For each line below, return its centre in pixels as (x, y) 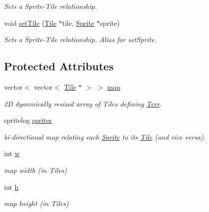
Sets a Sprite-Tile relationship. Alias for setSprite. (80, 39)
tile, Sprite (78, 23)
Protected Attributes (59, 66)
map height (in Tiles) (36, 203)
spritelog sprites (28, 120)
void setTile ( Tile (30, 23)
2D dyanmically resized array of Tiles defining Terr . (83, 103)
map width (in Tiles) (36, 170)
